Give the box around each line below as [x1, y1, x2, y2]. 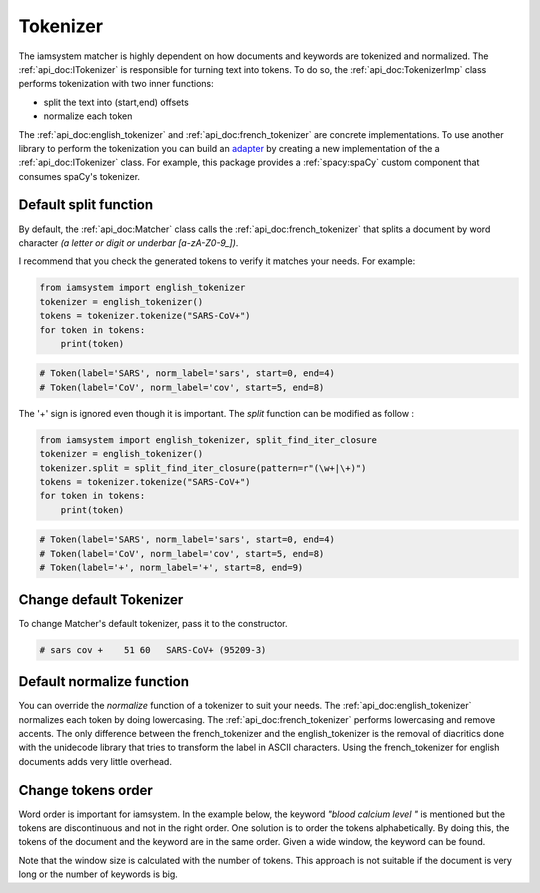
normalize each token [43, 110, 133, 122]
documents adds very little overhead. [18, 755, 172, 767]
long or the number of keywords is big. [18, 868, 179, 880]
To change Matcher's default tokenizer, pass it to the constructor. [18, 617, 288, 629]
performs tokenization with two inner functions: [18, 78, 214, 90]
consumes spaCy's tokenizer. [18, 170, 140, 182]
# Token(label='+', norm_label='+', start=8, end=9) [39, 562, 304, 574]
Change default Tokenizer [18, 591, 184, 608]
